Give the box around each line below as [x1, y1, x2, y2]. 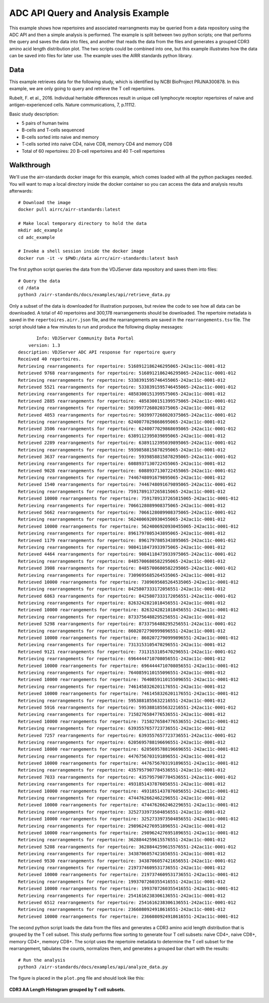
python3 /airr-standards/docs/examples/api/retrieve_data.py [18, 292, 170, 298]
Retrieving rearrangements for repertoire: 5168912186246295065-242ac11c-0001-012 [18, 363, 226, 369]
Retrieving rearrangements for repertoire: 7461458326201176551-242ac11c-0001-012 [18, 683, 226, 689]
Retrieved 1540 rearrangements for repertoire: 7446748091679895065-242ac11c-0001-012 [18, 482, 236, 487]
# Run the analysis [18, 957, 66, 963]
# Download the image [18, 200, 71, 205]
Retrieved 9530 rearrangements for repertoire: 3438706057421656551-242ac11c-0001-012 [18, 858, 236, 864]
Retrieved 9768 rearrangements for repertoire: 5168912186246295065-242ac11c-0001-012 [18, 370, 236, 376]
